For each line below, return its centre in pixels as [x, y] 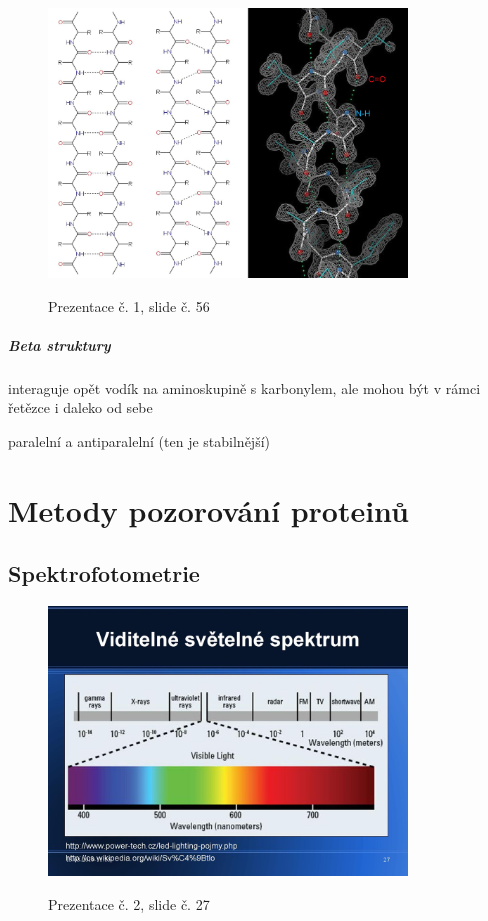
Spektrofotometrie [104, 573]
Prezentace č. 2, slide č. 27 [129, 903]
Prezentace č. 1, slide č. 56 [129, 305]
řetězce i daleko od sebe [80, 407]
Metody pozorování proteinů [208, 509]
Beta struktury [59, 344]
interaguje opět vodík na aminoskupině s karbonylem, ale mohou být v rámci [244, 387]
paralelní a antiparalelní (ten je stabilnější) [139, 440]
